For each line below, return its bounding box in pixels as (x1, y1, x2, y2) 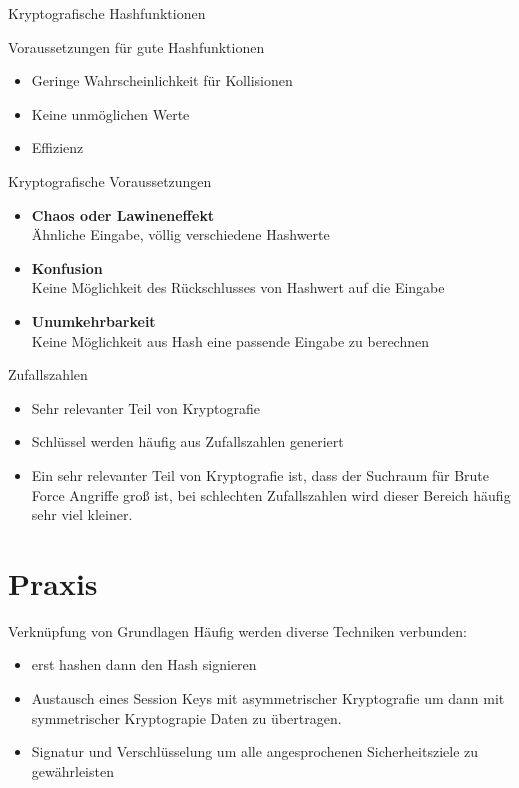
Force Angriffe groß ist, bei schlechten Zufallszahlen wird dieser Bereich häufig (31, 484, 511, 505)
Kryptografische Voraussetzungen (8, 170, 212, 191)
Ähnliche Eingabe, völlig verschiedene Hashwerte (31, 224, 330, 245)
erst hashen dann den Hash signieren (31, 654, 257, 675)
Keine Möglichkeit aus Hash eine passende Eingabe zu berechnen (31, 330, 429, 351)
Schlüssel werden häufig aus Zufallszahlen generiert (31, 431, 344, 452)
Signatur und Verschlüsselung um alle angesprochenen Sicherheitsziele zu (31, 741, 479, 762)
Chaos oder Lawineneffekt (31, 204, 215, 225)
